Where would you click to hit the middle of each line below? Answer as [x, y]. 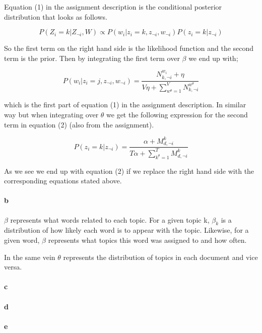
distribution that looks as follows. [56, 16]
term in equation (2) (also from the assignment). [79, 124]
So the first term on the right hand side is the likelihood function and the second [129, 48]
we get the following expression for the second [177, 115]
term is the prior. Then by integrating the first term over [92, 58]
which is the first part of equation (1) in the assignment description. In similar [125, 105]
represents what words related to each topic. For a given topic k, [110, 219]
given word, [22, 240]
